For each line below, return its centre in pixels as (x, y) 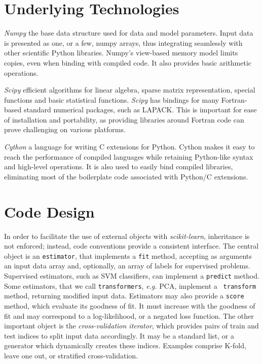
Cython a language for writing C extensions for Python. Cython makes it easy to (129, 147)
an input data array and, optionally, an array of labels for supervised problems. (127, 266)
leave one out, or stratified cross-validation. (71, 355)
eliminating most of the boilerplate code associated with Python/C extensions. (126, 176)
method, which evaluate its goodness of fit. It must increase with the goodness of (130, 305)
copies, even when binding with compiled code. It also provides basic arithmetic (128, 62)
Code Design (49, 211)
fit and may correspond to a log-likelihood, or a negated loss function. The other (129, 315)
